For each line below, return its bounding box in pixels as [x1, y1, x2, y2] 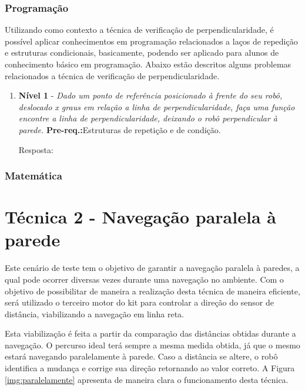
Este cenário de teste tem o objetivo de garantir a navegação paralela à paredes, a [5, 262, 300, 274]
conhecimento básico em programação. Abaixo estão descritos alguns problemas [5, 58, 291, 70]
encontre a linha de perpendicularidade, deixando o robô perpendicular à [18, 112, 277, 124]
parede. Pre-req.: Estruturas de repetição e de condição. [18, 123, 221, 135]
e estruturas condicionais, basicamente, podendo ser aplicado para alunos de [5, 46, 279, 59]
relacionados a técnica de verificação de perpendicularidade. [5, 69, 220, 82]
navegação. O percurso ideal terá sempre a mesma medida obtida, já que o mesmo [5, 338, 300, 351]
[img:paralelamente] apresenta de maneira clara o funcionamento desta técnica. [5, 373, 289, 385]
